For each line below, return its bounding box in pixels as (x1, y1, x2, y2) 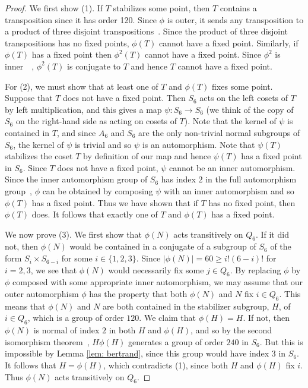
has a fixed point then (31, 48, 112, 61)
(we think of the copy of (206, 103, 294, 115)
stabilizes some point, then (113, 2, 210, 14)
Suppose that (5, 92, 53, 104)
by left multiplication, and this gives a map (5, 103, 162, 115)
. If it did (255, 228, 289, 240)
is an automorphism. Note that (142, 138, 255, 150)
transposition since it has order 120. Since (5, 13, 157, 26)
